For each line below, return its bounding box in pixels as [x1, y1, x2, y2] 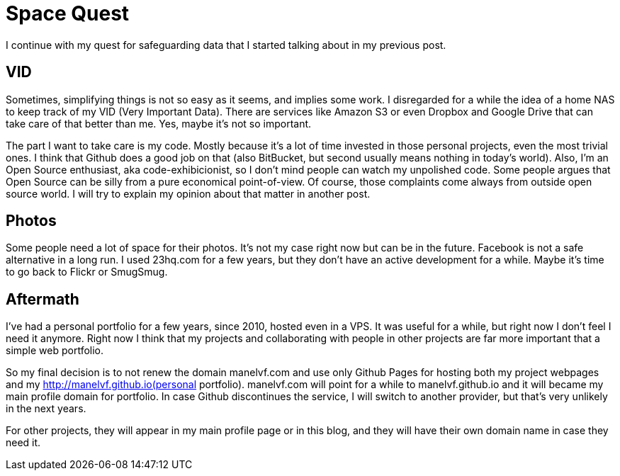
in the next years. [6, 402, 86, 415]
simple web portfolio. [6, 344, 104, 357]
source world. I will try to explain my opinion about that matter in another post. [6, 187, 371, 200]
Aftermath [6, 290, 79, 308]
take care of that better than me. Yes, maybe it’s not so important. [6, 117, 312, 130]
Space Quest [6, 1, 130, 25]
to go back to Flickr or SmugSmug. [6, 266, 168, 278]
